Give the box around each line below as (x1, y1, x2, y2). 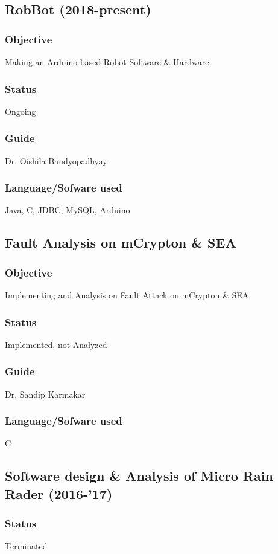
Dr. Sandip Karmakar (5, 387, 86, 400)
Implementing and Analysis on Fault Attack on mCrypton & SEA (5, 289, 249, 301)
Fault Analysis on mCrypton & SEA (5, 233, 236, 252)
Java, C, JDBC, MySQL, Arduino (5, 204, 130, 216)
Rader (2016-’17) (5, 484, 113, 503)
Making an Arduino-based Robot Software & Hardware (5, 56, 209, 68)
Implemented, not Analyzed (5, 338, 107, 350)
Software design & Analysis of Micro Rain (5, 466, 273, 485)
